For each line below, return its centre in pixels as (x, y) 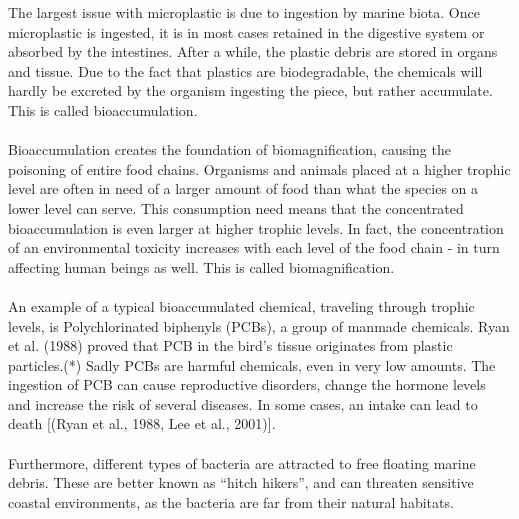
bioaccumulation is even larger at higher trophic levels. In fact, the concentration (256, 227)
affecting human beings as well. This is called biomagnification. (201, 266)
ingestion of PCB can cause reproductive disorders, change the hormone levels (247, 384)
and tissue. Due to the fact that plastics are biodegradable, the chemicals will (245, 70)
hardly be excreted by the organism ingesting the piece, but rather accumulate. (250, 90)
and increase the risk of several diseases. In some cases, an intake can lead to (243, 403)
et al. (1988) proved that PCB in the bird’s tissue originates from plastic (230, 345)
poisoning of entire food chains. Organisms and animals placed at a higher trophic (259, 168)
